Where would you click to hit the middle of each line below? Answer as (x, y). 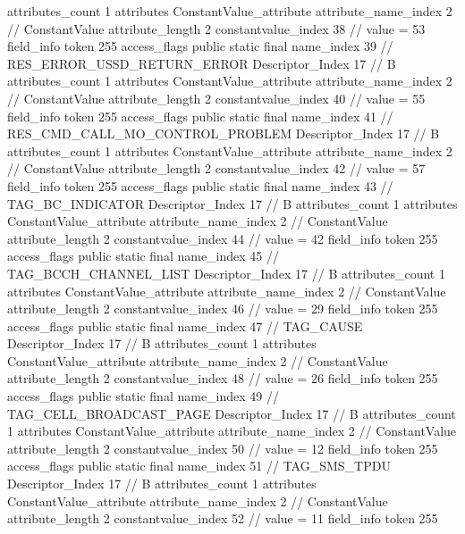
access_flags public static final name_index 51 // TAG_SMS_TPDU (199, 466)
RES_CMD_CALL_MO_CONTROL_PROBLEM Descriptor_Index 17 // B (224, 133)
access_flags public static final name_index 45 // (144, 256)
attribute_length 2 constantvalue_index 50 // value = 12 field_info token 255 (223, 448)
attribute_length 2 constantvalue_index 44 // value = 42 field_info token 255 (223, 238)
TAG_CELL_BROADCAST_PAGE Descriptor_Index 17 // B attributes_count (232, 413)
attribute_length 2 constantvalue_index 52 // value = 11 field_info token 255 (223, 518)
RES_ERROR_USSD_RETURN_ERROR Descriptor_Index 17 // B (202, 63)
